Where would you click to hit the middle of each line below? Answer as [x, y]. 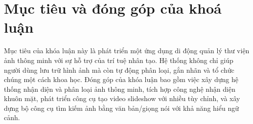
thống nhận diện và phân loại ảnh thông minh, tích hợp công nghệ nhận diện [120, 89]
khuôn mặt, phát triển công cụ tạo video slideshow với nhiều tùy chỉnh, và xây [122, 98]
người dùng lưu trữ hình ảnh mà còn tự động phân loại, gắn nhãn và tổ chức [119, 70]
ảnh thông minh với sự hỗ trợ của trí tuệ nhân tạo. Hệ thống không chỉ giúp [119, 60]
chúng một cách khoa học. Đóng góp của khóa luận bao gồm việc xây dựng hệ [121, 79]
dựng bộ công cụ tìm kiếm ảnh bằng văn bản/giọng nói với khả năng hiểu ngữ [121, 108]
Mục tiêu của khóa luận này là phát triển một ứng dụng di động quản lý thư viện [127, 51]
